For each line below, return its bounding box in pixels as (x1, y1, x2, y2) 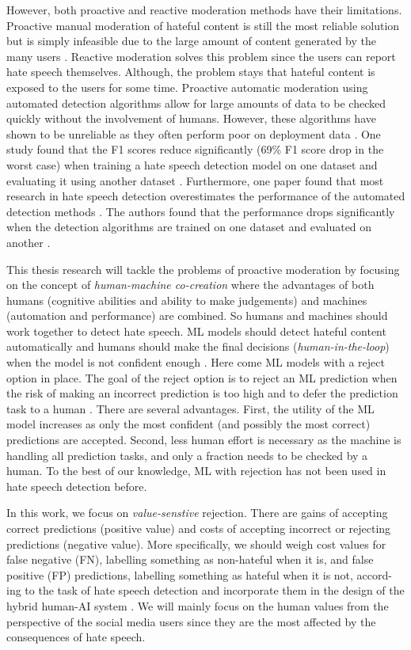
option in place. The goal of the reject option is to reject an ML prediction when (6, 369, 398, 386)
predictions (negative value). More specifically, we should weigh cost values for (6, 535, 386, 552)
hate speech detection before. (6, 477, 147, 494)
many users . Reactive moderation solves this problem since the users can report (6, 48, 396, 64)
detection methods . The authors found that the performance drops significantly (6, 203, 395, 219)
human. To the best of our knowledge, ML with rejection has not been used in (6, 462, 386, 479)
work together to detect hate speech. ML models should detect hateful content (6, 322, 386, 339)
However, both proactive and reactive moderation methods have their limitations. (6, 2, 402, 17)
